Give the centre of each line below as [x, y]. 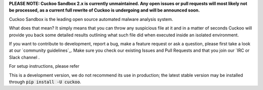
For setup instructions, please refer [44, 66]
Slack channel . [24, 57]
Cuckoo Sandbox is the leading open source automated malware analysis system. [91, 19]
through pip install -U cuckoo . [45, 82]
